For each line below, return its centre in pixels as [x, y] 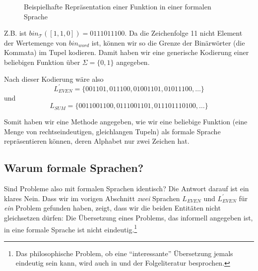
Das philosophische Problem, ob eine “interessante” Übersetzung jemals [124, 253]
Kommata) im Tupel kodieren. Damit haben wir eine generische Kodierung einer [127, 52]
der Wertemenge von [35, 42]
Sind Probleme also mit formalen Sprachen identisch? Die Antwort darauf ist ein [127, 189]
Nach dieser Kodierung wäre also [54, 79]
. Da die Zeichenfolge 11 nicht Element [184, 33]
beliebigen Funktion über [42, 62]
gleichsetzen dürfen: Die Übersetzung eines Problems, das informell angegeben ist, [129, 218]
